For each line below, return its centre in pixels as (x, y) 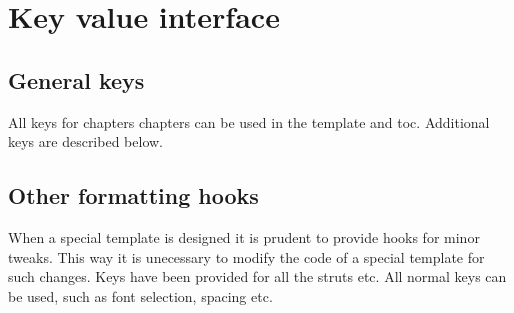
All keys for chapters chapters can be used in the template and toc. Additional (249, 121)
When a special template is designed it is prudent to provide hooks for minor (244, 236)
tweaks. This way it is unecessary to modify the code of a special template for (246, 256)
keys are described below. (85, 141)
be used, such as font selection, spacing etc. (140, 295)
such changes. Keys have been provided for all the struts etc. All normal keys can (257, 276)
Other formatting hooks (133, 195)
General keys (76, 79)
